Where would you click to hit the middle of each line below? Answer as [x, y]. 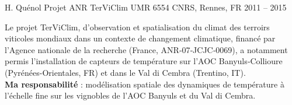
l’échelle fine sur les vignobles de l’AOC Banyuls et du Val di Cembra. [130, 95]
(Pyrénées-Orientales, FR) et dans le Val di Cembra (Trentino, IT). [125, 72]
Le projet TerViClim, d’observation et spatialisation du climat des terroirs [137, 27]
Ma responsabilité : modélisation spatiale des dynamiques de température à [145, 84]
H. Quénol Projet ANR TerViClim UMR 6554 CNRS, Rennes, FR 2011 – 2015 [146, 7]
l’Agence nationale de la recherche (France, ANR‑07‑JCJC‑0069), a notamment [146, 49]
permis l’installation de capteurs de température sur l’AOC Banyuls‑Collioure [144, 61]
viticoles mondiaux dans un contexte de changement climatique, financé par [140, 38]
